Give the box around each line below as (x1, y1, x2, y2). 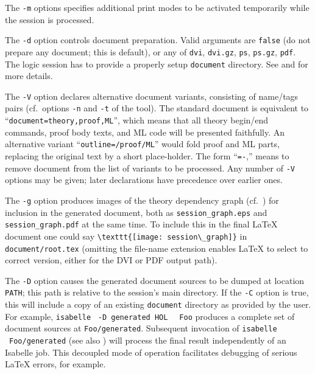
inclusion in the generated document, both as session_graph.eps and (5, 206, 267, 218)
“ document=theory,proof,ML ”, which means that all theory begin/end (5, 114, 269, 126)
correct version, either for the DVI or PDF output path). (5, 254, 218, 266)
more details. (5, 69, 53, 82)
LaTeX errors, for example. (5, 358, 106, 370)
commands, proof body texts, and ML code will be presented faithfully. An (5, 125, 285, 138)
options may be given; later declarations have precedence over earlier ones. (5, 173, 283, 186)
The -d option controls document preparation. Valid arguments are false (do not (5, 33, 311, 46)
